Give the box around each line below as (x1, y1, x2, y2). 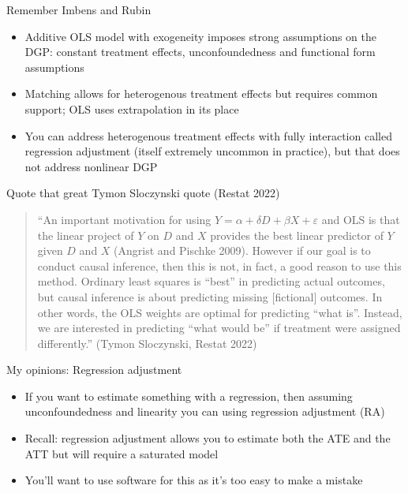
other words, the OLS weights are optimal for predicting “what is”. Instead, (37, 304, 402, 320)
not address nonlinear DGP (24, 158, 158, 174)
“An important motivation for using (37, 211, 211, 227)
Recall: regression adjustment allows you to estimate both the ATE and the (24, 430, 391, 446)
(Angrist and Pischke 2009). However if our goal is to (114, 242, 371, 259)
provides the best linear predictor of (210, 226, 384, 243)
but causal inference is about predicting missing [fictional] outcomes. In (37, 288, 383, 304)
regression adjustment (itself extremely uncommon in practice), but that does (24, 143, 400, 159)
